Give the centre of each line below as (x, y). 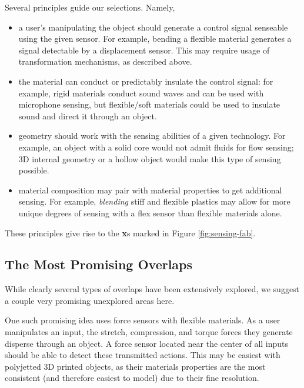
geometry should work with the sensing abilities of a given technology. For (152, 136)
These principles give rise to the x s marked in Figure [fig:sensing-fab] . (130, 233)
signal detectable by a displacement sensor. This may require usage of (144, 50)
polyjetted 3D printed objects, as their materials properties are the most (135, 366)
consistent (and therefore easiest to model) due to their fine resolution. (132, 378)
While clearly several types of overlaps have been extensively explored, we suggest (152, 289)
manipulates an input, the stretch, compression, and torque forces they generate (149, 332)
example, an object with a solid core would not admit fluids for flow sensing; (156, 147)
